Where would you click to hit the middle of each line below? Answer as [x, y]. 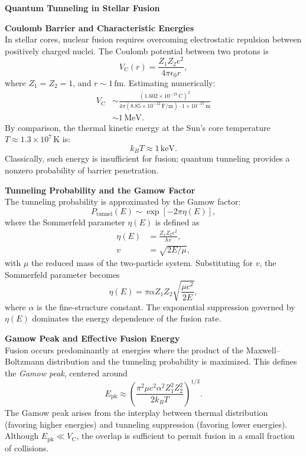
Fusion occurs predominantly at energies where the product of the [124, 350]
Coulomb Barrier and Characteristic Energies [100, 27]
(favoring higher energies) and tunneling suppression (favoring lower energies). [146, 424]
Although [22, 436]
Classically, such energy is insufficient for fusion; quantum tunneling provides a [147, 158]
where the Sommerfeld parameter [65, 222]
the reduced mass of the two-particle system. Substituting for [142, 263]
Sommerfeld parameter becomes [62, 274]
